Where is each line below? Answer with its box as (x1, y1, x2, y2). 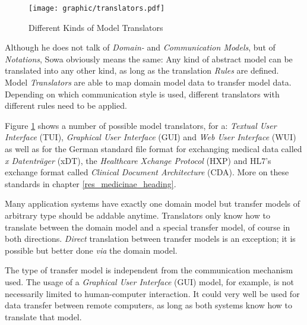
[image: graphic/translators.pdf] (29, 4, 165, 12)
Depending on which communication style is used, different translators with (5, 87, 280, 100)
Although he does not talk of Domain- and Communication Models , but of (5, 41, 276, 53)
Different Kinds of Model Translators (29, 21, 163, 33)
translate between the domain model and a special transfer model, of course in (5, 220, 290, 233)
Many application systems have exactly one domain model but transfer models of (5, 197, 300, 210)
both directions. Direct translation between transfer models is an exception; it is (5, 232, 296, 245)
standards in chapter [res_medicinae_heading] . (5, 177, 176, 190)
